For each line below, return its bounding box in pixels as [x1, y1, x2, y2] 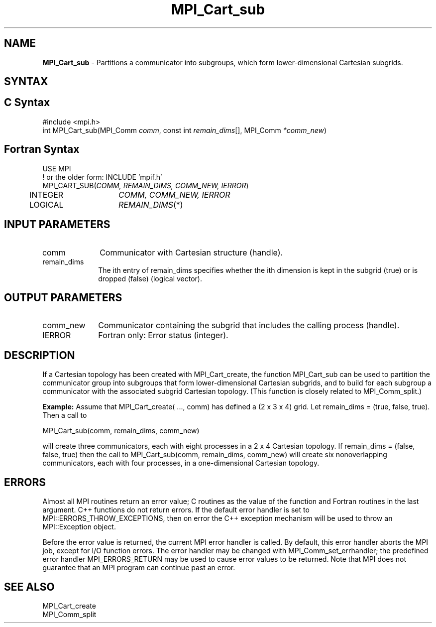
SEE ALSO [4, 580, 55, 593]
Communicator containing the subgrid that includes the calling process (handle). [98, 320, 400, 331]
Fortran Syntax [4, 143, 80, 156]
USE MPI [42, 164, 71, 173]
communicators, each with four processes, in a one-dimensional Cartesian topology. [42, 459, 320, 468]
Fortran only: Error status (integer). [98, 330, 228, 341]
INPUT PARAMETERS [4, 218, 110, 231]
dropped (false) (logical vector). [98, 274, 202, 283]
